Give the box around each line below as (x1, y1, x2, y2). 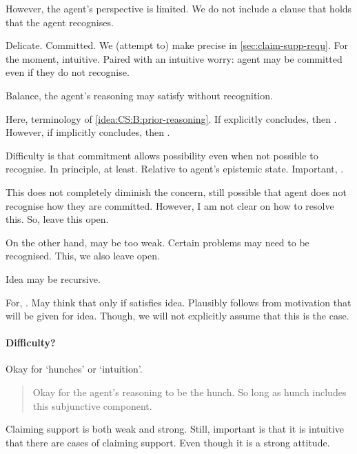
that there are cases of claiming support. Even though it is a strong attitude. (6, 435, 330, 449)
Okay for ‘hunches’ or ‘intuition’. (6, 362, 143, 376)
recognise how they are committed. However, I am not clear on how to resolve (6, 198, 334, 213)
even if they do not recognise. (6, 65, 130, 79)
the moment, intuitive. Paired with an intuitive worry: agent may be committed (6, 51, 343, 66)
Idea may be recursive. (6, 271, 101, 286)
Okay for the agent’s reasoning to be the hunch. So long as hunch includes (32, 385, 347, 399)
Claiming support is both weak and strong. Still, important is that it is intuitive (6, 422, 344, 436)
